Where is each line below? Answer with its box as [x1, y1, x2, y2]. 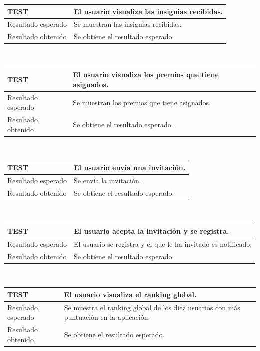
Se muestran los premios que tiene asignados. [73, 97, 211, 107]
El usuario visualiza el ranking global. [64, 289, 197, 299]
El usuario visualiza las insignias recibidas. [74, 6, 223, 16]
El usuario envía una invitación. [74, 162, 186, 173]
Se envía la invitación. [74, 175, 141, 185]
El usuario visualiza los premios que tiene [73, 69, 219, 80]
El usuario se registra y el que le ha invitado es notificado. [74, 238, 252, 249]
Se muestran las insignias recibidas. [74, 19, 182, 29]
